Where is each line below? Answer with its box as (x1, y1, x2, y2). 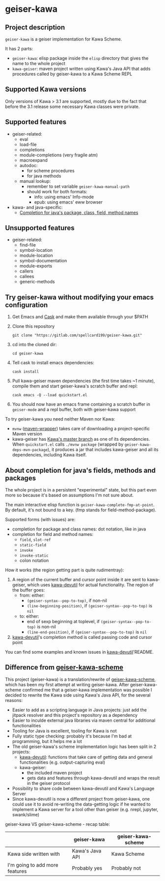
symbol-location (19, 247, 53, 253)
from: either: (19, 593, 45, 599)
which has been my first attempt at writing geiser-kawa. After (5, 681, 129, 687)
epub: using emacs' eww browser (34, 199, 103, 205)
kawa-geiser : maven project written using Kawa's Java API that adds (12, 66, 151, 71)
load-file (19, 141, 37, 147)
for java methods (27, 173, 61, 178)
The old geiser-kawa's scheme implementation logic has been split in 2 (12, 743, 157, 749)
